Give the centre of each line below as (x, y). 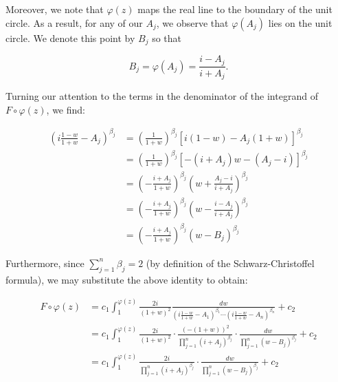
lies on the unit (300, 22)
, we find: (66, 109)
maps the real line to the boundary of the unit (235, 9)
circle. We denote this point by (70, 38)
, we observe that (192, 22)
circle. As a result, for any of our (74, 22)
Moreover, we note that (55, 9)
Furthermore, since (45, 263)
